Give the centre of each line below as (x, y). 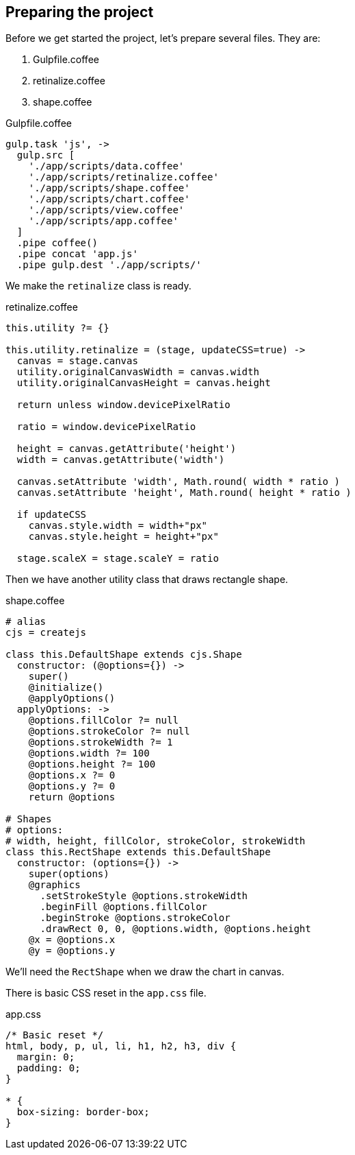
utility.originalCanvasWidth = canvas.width (138, 372)
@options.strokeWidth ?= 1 (101, 742)
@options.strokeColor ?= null (109, 731)
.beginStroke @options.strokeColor (135, 918)
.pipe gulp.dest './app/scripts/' (109, 265)
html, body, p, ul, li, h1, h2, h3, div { (121, 1046)
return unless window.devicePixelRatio (123, 405)
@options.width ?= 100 (89, 753)
